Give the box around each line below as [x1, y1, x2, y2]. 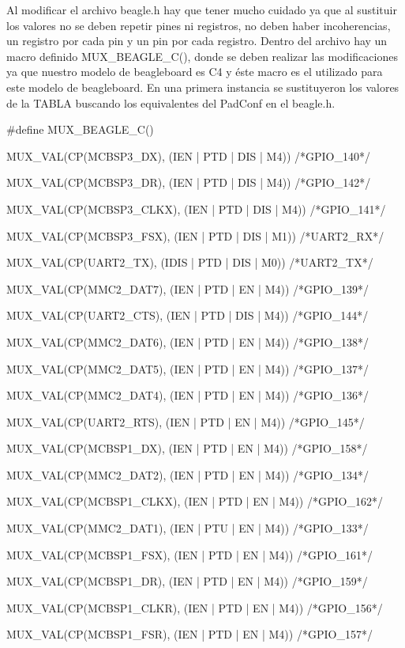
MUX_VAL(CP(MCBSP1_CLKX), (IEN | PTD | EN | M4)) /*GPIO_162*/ [6, 493, 383, 510]
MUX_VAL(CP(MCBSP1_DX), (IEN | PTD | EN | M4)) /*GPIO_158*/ [6, 440, 368, 457]
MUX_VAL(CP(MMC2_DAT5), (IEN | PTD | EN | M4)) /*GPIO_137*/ [6, 360, 369, 377]
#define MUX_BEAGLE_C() [6, 121, 154, 138]
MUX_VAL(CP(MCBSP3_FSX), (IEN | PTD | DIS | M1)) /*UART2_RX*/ [6, 227, 384, 244]
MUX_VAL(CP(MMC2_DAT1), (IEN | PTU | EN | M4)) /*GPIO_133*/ [6, 520, 369, 536]
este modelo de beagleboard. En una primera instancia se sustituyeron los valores [6, 78, 399, 95]
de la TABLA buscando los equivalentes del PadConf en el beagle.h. [6, 94, 336, 111]
